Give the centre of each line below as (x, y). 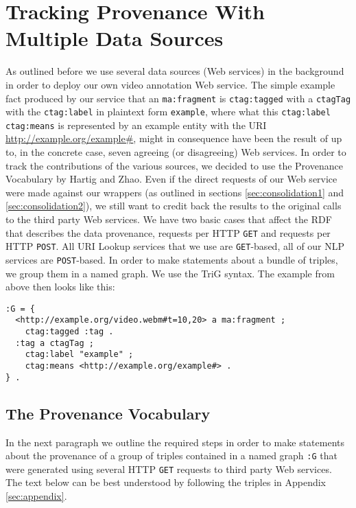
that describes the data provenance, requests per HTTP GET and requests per (168, 232)
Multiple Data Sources (115, 38)
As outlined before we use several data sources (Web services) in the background (175, 71)
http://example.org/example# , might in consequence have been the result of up (174, 138)
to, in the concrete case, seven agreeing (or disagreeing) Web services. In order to (176, 152)
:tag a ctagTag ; (55, 343)
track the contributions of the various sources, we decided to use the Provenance (174, 165)
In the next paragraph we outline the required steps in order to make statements (175, 442)
